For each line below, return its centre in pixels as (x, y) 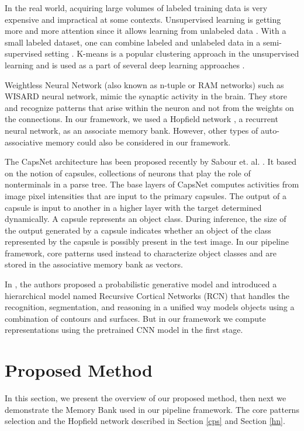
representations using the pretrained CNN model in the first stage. (124, 330)
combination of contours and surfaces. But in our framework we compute (135, 318)
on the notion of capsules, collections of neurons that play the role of (128, 173)
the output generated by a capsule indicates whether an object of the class (138, 230)
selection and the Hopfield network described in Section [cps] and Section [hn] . (145, 421)
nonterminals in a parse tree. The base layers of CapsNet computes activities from (152, 184)
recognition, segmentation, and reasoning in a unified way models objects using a (150, 307)
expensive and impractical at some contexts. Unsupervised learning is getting (143, 19)
